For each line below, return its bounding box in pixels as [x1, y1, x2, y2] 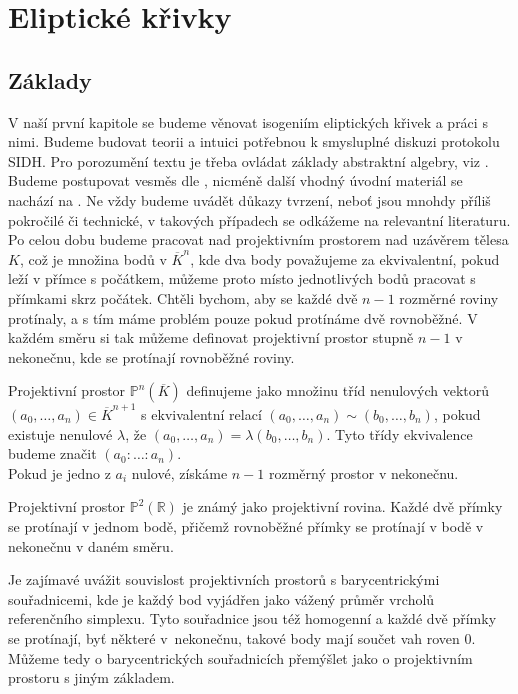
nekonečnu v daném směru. [8, 535, 174, 556]
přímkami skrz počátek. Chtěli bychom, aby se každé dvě [8, 287, 358, 308]
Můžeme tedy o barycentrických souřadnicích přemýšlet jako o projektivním [8, 647, 473, 668]
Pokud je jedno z [8, 462, 111, 483]
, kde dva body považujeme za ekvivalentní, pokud [190, 248, 500, 269]
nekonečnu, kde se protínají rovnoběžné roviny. [8, 346, 295, 367]
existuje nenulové [8, 423, 113, 444]
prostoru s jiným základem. [8, 667, 175, 688]
